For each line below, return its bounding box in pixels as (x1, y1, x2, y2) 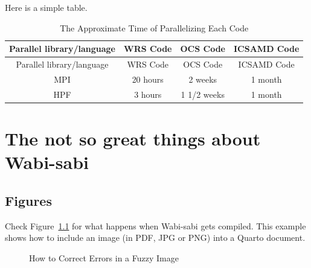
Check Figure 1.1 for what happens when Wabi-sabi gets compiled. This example (5, 219, 306, 232)
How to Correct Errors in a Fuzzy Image (29, 251, 179, 264)
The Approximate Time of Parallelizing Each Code (60, 21, 249, 34)
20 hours (132, 72, 164, 85)
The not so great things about (5, 126, 261, 150)
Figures (5, 191, 52, 209)
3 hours (134, 88, 162, 100)
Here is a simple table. (5, 1, 88, 13)
